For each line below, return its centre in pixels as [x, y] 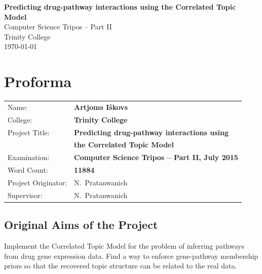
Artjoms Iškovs [101, 107]
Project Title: [29, 132]
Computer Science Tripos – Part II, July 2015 [156, 157]
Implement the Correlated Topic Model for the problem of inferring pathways [124, 246]
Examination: [29, 157]
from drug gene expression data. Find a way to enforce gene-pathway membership [131, 256]
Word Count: [28, 170]
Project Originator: [38, 182]
